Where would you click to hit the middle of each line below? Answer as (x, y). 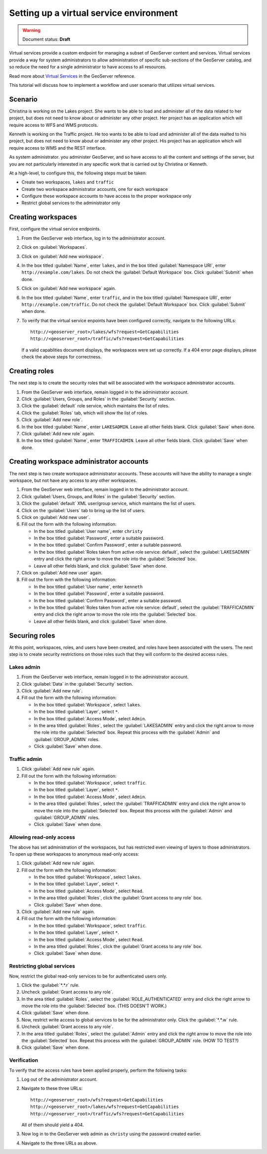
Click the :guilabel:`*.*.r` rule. (50, 985)
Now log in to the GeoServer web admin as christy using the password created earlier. (111, 1134)
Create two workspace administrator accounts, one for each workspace (95, 189)
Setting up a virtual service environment (93, 13)
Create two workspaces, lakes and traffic (68, 182)
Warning (31, 30)
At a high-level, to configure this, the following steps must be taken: (78, 173)
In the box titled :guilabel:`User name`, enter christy (88, 531)
